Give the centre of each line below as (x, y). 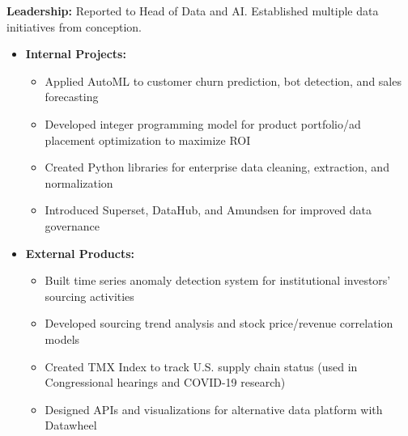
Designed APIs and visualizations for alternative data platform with (214, 409)
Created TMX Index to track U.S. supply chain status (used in (201, 366)
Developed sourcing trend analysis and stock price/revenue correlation (219, 323)
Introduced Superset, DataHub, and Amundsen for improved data (208, 210)
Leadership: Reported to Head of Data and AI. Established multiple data (193, 11)
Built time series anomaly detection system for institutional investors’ (218, 280)
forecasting (72, 97)
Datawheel (71, 425)
